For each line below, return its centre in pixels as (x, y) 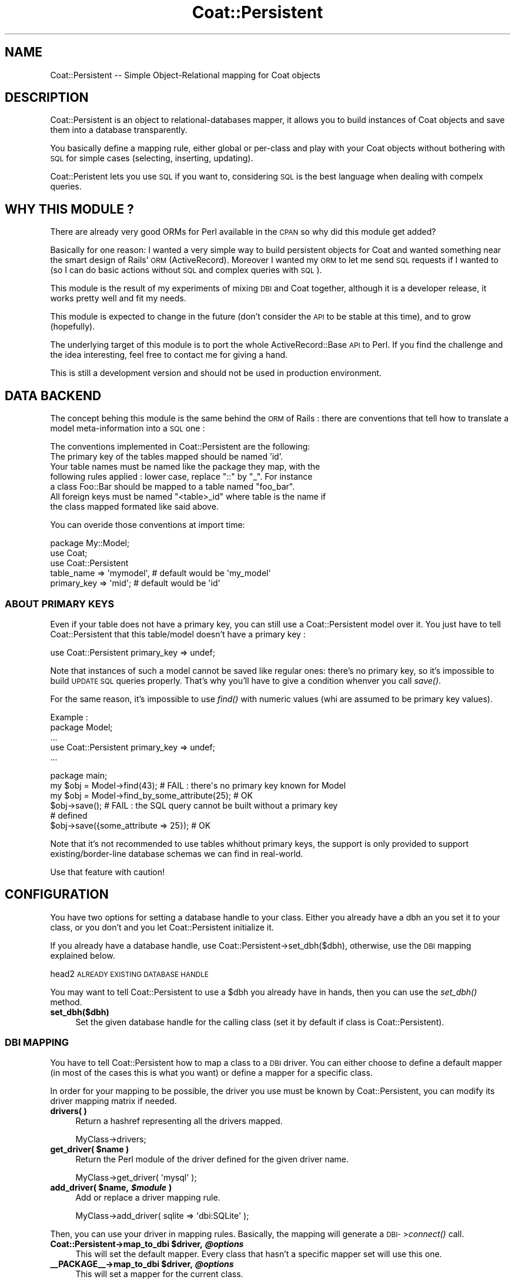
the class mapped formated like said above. (134, 507)
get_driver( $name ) (90, 1149)
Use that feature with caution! (108, 872)
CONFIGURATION (57, 895)
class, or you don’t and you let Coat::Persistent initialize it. (162, 927)
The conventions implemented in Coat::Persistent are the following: (180, 447)
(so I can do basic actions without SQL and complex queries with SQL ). (186, 270)
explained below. (83, 955)
